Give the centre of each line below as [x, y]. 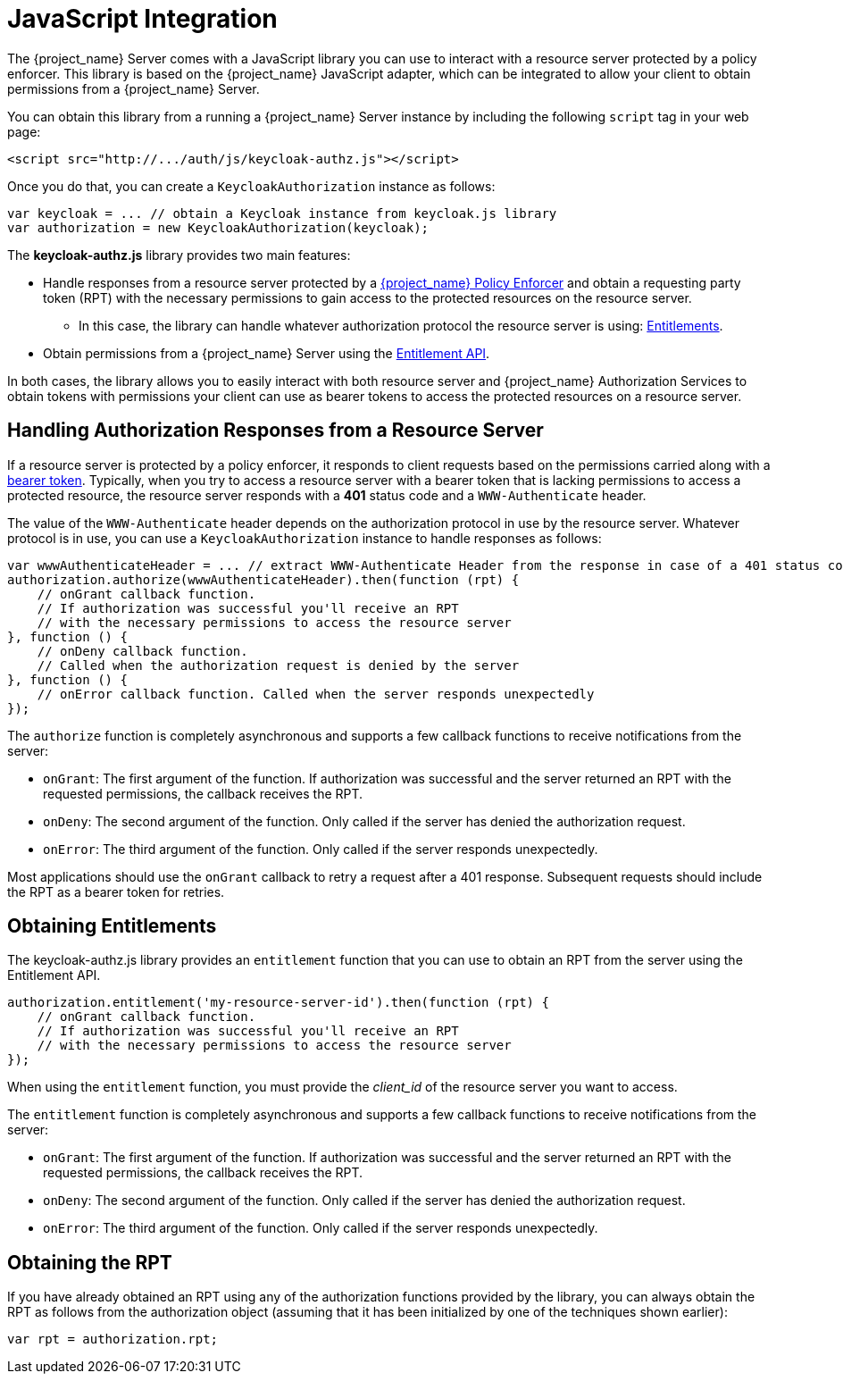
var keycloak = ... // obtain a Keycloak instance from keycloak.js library [282, 213]
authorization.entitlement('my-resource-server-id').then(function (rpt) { [278, 1003]
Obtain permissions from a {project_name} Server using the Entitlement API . [267, 353]
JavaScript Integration [142, 19]
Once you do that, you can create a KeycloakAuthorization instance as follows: [251, 186]
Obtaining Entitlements [112, 926]
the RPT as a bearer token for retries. [116, 891]
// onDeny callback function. [142, 651]
